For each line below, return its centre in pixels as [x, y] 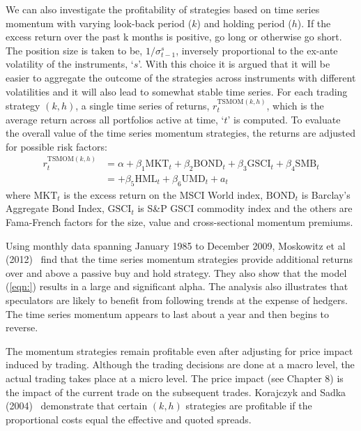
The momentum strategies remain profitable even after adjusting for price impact [179, 350]
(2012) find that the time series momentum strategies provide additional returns [179, 259]
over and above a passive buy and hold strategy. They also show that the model [176, 272]
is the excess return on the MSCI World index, [163, 194]
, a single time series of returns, [143, 105]
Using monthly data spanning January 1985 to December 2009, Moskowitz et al [176, 245]
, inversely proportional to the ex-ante [257, 50]
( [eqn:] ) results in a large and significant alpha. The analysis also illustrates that [177, 286]
